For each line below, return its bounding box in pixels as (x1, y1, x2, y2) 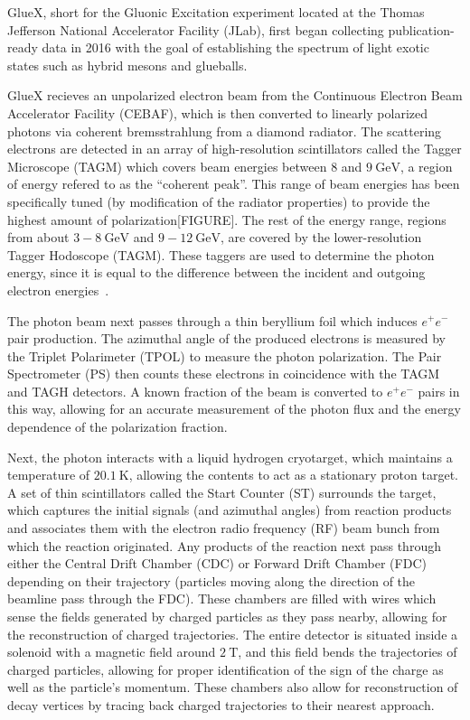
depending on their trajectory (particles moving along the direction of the (7, 571, 416, 590)
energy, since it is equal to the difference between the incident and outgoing (7, 263, 426, 282)
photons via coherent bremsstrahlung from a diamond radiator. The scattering (7, 121, 442, 140)
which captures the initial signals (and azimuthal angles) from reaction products (7, 500, 452, 519)
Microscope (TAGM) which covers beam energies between (7, 156, 327, 175)
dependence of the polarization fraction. (7, 417, 228, 436)
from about (7, 228, 70, 247)
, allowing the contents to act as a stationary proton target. (128, 465, 458, 484)
